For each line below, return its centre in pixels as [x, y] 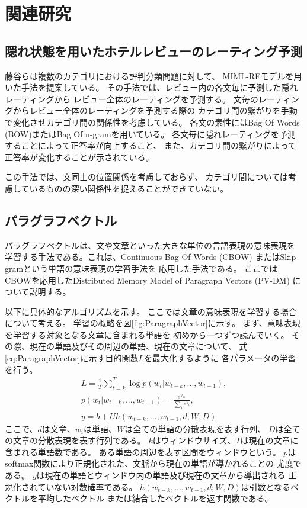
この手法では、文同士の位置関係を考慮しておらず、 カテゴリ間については [146, 177]
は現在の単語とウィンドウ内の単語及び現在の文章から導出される [161, 475]
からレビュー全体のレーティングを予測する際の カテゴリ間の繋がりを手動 [155, 110]
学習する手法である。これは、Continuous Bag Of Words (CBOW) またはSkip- [152, 257]
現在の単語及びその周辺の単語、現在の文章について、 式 [138, 346]
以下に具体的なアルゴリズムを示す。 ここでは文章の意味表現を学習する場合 [151, 311]
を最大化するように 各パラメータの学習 [220, 358]
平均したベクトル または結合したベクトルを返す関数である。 [155, 498]
